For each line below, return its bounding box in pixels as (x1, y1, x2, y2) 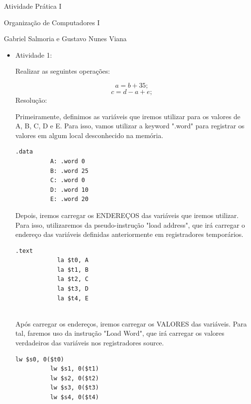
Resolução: (15, 94, 47, 105)
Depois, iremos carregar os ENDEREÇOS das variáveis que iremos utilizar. (15, 210, 239, 220)
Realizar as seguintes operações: (15, 66, 110, 76)
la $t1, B (57, 266, 89, 273)
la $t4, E (57, 295, 89, 302)
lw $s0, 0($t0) (15, 356, 65, 363)
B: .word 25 (50, 167, 89, 174)
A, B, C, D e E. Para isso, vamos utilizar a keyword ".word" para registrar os (15, 121, 245, 131)
